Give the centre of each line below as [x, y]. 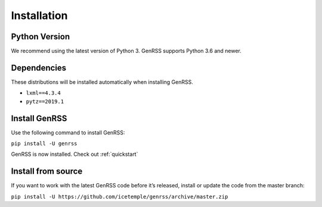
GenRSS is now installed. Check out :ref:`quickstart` [75, 154]
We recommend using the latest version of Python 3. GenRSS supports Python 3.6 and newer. [126, 51]
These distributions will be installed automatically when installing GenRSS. [102, 82]
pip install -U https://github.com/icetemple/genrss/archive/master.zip [120, 197]
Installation [39, 15]
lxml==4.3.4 [43, 93]
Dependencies [39, 68]
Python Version [41, 37]
